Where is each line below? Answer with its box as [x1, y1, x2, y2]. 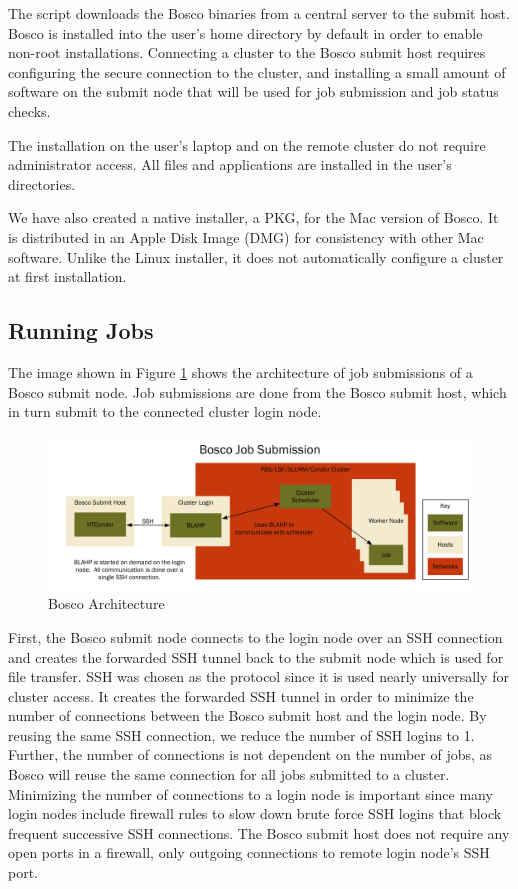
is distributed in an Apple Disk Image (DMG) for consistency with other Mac [8, 226, 484, 247]
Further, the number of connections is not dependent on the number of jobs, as [8, 744, 493, 765]
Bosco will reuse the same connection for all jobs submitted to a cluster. [8, 764, 450, 785]
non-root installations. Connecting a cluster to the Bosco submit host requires [8, 42, 486, 63]
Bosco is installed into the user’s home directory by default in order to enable [8, 22, 483, 43]
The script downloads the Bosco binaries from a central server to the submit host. [8, 3, 510, 23]
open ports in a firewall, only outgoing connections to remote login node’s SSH [8, 842, 490, 863]
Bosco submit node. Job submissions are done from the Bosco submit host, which [8, 381, 507, 402]
